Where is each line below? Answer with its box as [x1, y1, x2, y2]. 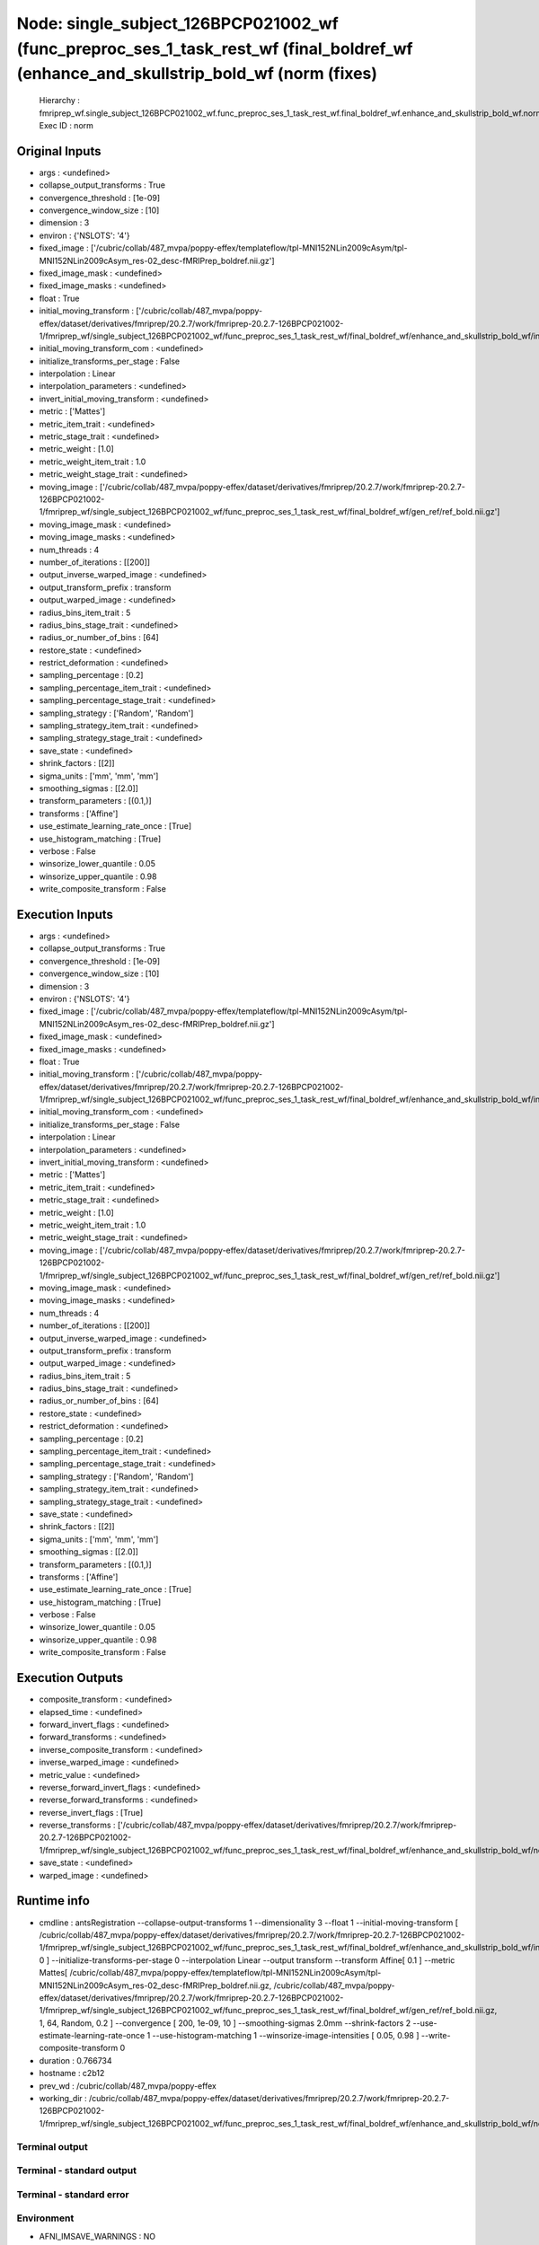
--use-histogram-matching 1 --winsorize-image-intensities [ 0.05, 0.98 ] [152, 2030, 420, 2041]
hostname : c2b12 [39, 2068, 105, 2079]
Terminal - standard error [16, 2188, 129, 2200]
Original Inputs [16, 144, 102, 159]
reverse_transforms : [39, 1819, 116, 1831]
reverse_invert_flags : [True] [39, 1807, 144, 1818]
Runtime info [16, 1893, 90, 1908]
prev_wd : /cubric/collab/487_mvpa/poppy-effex [39, 2080, 217, 2091]
